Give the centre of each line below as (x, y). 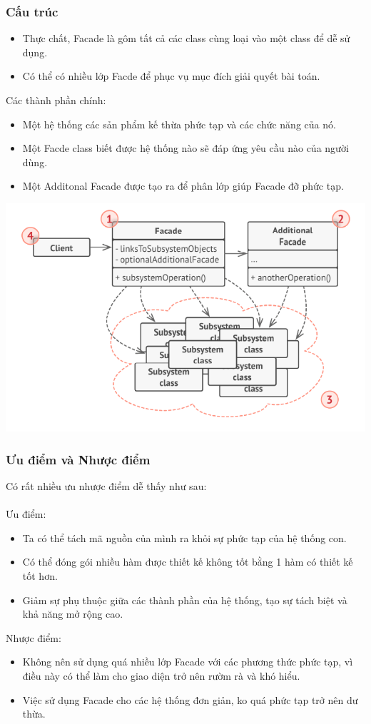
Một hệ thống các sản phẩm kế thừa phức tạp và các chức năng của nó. (179, 124)
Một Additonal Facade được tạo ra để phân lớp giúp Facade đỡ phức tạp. (183, 186)
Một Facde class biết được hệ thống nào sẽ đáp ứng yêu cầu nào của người (185, 148)
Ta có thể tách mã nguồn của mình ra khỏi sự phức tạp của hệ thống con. (184, 537)
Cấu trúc (32, 11)
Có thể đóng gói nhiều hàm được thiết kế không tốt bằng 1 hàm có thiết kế (188, 562)
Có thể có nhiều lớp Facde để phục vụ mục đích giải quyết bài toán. (171, 76)
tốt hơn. (40, 576)
